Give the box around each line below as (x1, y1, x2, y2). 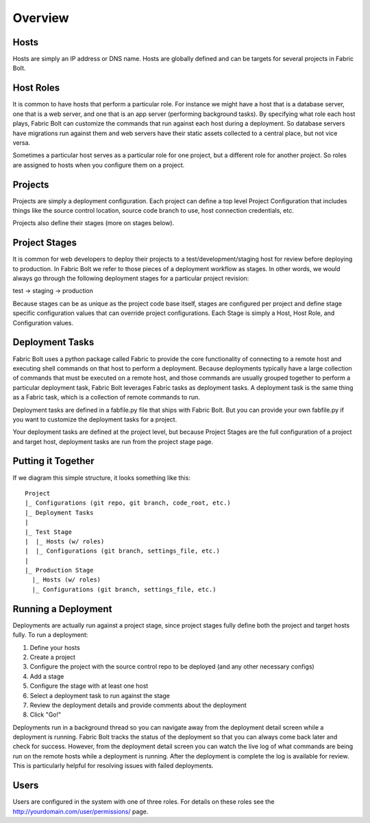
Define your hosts (29, 643, 80, 651)
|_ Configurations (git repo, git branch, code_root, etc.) (25, 499, 231, 507)
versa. (12, 138, 31, 147)
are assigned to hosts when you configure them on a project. (12, 161, 185, 169)
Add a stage (29, 672, 64, 680)
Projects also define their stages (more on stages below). (12, 219, 175, 227)
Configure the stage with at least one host (29, 682, 149, 690)
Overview (12, 10, 69, 25)
